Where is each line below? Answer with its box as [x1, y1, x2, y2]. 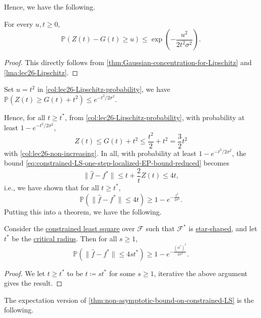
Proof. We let [4, 268, 45, 278]
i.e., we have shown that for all [4, 182, 99, 192]
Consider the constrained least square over [4, 223, 135, 234]
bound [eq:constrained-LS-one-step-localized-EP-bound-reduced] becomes [4, 157, 229, 168]
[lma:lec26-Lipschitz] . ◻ [4, 67, 78, 77]
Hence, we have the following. [4, 2, 95, 12]
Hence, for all [4, 112, 45, 122]
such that [146, 223, 175, 234]
